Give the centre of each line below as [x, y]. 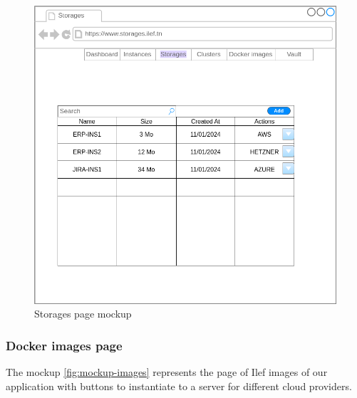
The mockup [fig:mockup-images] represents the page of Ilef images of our [167, 372]
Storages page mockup [83, 314]
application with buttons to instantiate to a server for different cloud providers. [179, 386]
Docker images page [64, 345]
